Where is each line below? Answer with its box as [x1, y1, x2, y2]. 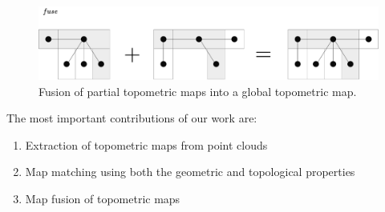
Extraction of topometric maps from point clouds [25, 136, 268, 153]
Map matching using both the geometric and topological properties [25, 163, 355, 180]
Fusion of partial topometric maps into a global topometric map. [38, 82, 357, 99]
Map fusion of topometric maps [25, 190, 180, 206]
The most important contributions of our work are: [6, 110, 257, 126]
